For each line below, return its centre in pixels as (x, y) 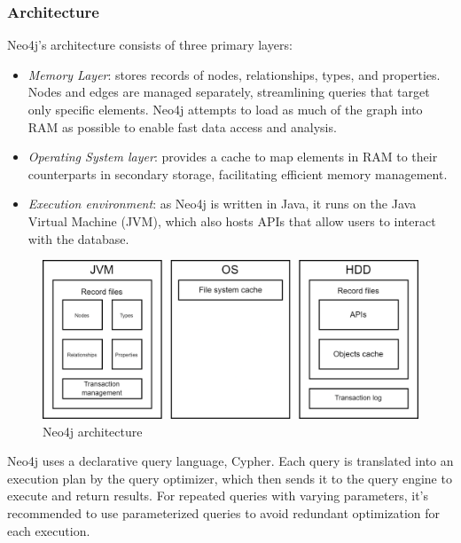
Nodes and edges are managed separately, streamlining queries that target (229, 92)
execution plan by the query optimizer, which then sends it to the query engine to (230, 478)
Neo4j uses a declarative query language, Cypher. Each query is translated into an (230, 461)
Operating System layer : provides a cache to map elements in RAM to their (233, 157)
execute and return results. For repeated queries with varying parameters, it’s (218, 496)
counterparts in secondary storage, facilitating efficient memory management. (238, 173)
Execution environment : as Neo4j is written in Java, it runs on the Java (222, 204)
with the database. (78, 238)
